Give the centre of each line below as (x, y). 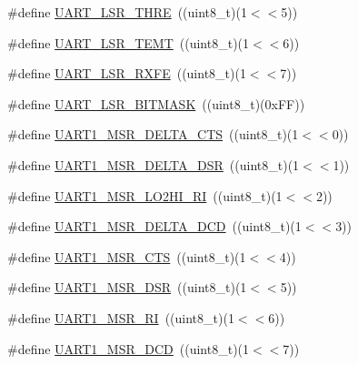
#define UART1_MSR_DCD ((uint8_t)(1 (129, 348)
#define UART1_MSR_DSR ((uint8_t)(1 (127, 287)
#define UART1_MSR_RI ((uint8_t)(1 (121, 317)
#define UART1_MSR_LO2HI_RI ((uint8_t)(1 (145, 195)
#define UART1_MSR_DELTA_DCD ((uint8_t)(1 (154, 226)
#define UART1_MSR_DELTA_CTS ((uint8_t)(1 (153, 134)
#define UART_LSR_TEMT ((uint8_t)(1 (129, 42)
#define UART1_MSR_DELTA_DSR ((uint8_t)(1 (154, 164)
